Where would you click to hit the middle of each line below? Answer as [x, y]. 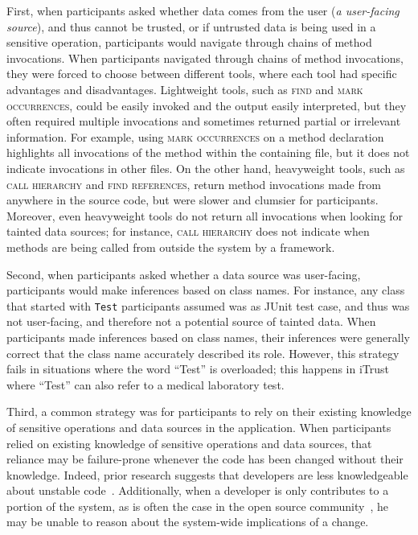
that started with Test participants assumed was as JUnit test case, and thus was [208, 305]
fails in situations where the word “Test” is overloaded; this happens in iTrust [198, 369]
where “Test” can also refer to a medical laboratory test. [145, 384]
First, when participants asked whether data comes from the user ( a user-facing [203, 10]
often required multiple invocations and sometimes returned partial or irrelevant [204, 121]
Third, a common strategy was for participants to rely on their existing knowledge [209, 412]
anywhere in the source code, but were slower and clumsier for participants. [193, 200]
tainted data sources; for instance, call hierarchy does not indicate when [188, 231]
